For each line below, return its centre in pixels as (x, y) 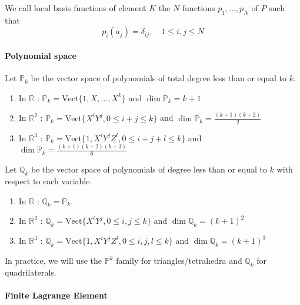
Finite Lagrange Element (56, 295)
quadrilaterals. (31, 272)
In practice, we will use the (53, 261)
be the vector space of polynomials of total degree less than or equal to (159, 78)
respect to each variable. (49, 181)
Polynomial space (41, 55)
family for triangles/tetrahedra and (179, 261)
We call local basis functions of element (76, 8)
